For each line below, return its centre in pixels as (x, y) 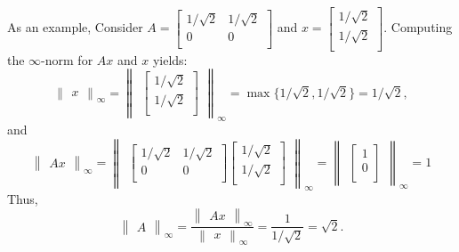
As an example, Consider (75, 27)
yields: (170, 59)
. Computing (418, 27)
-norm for (67, 59)
